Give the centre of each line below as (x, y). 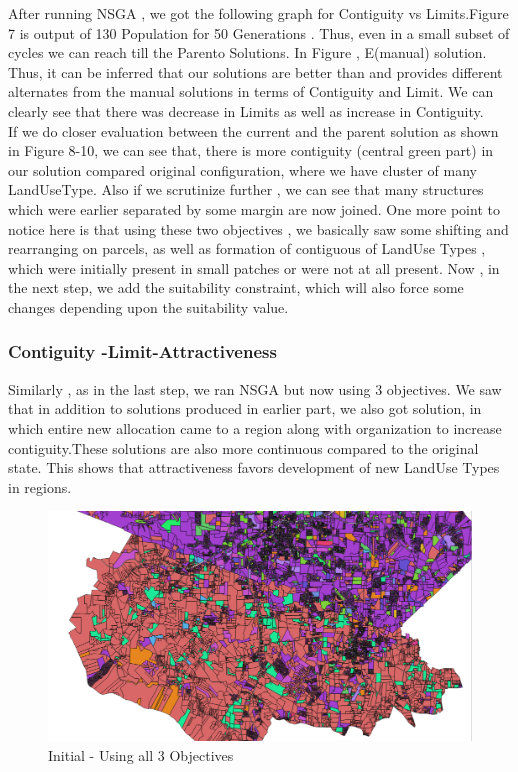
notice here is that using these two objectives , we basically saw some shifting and (258, 228)
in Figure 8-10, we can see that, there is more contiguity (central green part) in (251, 150)
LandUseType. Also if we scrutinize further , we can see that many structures (246, 189)
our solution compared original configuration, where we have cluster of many (243, 169)
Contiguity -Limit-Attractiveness (142, 351)
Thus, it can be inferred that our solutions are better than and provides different (255, 71)
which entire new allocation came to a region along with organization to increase (255, 427)
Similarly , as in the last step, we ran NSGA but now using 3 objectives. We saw (255, 388)
